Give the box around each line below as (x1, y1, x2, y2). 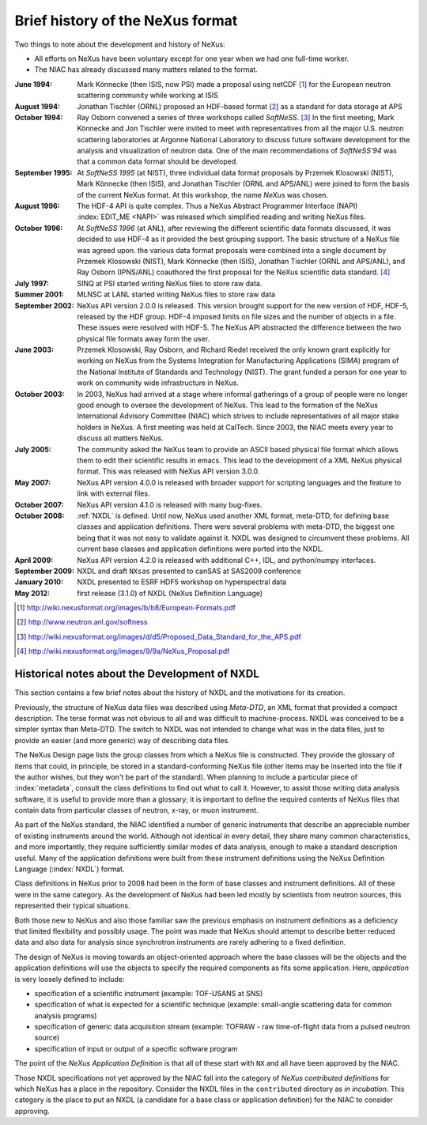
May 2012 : (14, 588, 51, 598)
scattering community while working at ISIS (77, 91, 219, 100)
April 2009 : (14, 555, 54, 564)
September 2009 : (14, 566, 75, 576)
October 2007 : (14, 500, 64, 509)
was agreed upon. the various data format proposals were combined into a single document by (77, 245, 387, 255)
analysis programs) (34, 1010, 97, 1020)
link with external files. (77, 489, 150, 498)
